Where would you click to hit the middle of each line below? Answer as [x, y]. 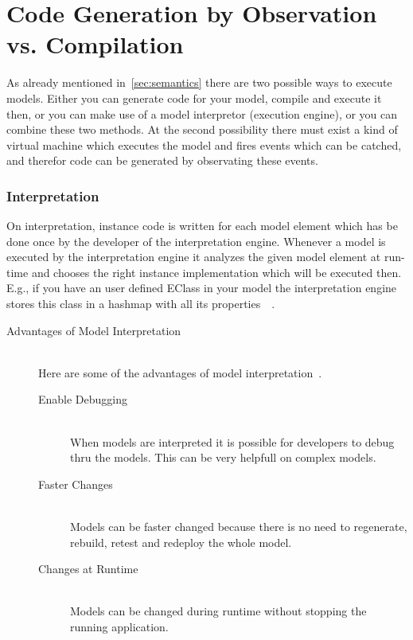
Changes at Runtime [88, 569]
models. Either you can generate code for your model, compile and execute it [194, 98]
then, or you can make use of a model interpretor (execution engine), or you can [202, 113]
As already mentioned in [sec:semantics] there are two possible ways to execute [199, 82]
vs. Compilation [95, 44]
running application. [119, 626]
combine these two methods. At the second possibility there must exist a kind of [202, 129]
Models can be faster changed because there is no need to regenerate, [239, 526]
